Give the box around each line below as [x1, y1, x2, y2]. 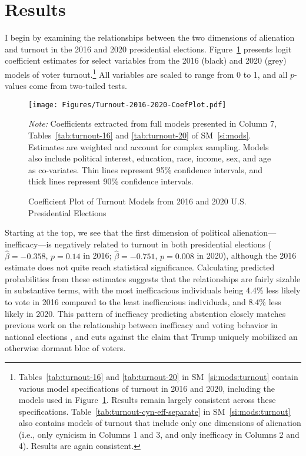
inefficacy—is [5, 237, 52, 250]
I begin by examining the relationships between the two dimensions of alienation [5, 31, 295, 44]
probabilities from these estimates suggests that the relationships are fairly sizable [5, 272, 301, 285]
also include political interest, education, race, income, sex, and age [28, 152, 271, 164]
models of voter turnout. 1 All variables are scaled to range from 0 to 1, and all [5, 66, 288, 80]
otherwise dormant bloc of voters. [5, 342, 126, 354]
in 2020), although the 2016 [197, 249, 297, 262]
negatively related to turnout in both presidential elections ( [54, 237, 272, 250]
